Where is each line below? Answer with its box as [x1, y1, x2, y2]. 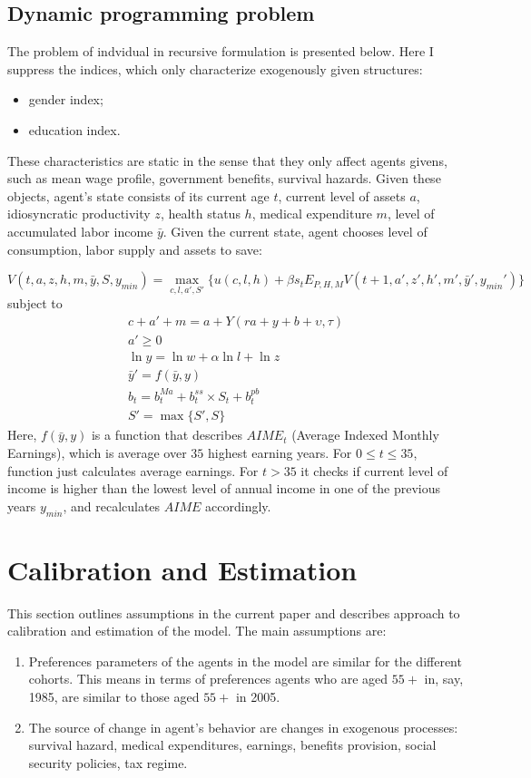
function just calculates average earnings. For [7, 461, 259, 480]
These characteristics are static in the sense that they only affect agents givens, [7, 151, 447, 170]
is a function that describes [91, 425, 242, 444]
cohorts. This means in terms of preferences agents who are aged [28, 669, 388, 688]
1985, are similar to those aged [28, 687, 200, 706]
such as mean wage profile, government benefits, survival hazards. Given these [7, 169, 441, 188]
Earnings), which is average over [7, 442, 187, 462]
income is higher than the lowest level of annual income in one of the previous [7, 479, 441, 498]
